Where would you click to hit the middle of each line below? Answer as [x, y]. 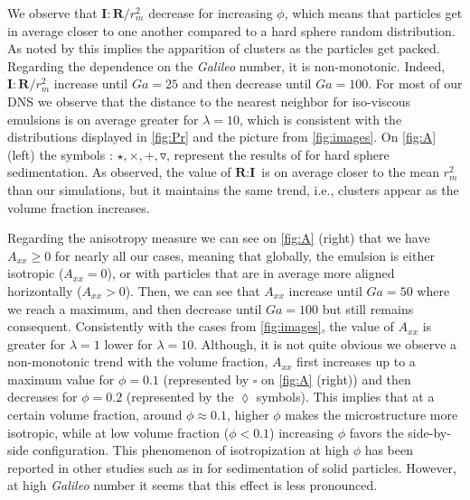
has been [389, 450]
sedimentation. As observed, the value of [119, 172]
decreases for [42, 397]
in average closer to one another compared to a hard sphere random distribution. [231, 30]
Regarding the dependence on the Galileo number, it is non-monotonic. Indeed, [226, 65]
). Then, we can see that [193, 290]
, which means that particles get [373, 13]
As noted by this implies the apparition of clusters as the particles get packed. [224, 48]
